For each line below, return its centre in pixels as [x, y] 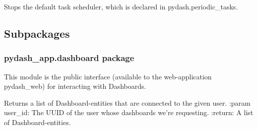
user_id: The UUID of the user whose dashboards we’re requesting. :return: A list [129, 112]
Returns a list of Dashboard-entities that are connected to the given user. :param [127, 102]
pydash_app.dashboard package [69, 58]
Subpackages [37, 33]
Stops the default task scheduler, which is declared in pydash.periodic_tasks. [121, 6]
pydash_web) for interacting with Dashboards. [75, 86]
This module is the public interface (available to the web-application [108, 76]
